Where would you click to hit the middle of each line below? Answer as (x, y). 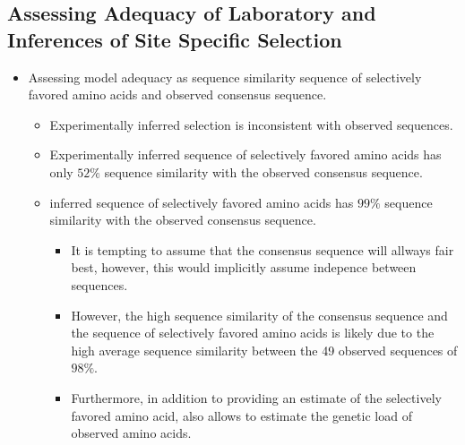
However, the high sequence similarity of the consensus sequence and (259, 315)
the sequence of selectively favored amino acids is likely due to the (253, 333)
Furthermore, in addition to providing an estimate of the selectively (256, 397)
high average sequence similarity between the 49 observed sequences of (264, 350)
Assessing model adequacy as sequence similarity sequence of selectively (225, 77)
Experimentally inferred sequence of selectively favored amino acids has (245, 154)
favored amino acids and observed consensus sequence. (177, 94)
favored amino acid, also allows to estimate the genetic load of (241, 415)
